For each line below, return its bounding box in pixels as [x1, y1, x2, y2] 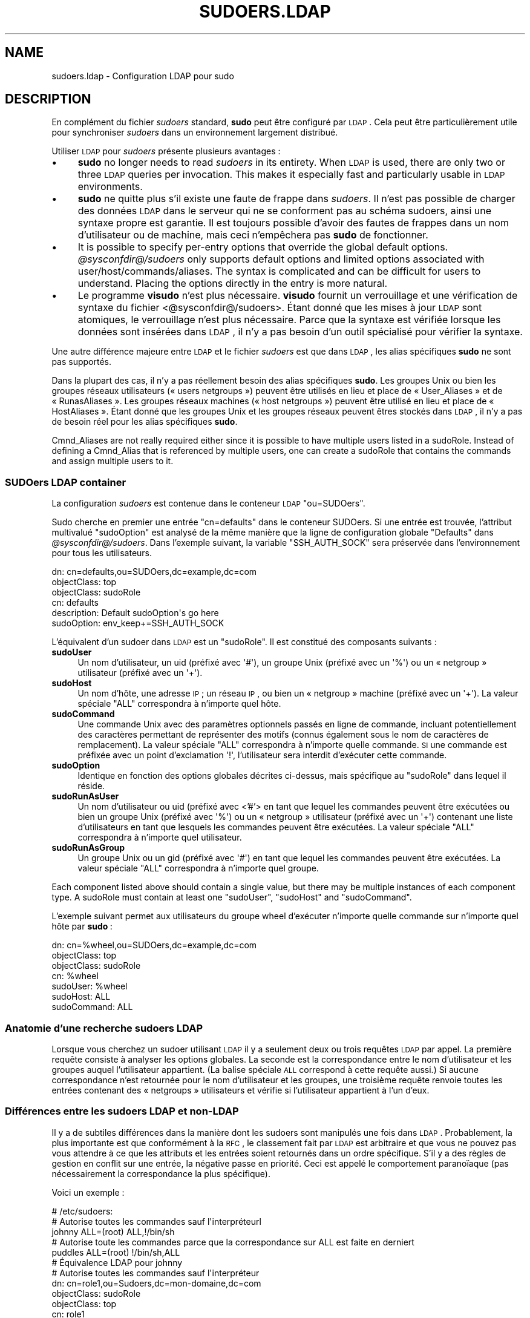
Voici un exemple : [51, 1187, 125, 1198]
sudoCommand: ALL [51, 1002, 133, 1012]
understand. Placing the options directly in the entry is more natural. [77, 277, 388, 290]
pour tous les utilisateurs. [51, 548, 152, 559]
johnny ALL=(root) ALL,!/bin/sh [51, 1226, 175, 1237]
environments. [77, 180, 143, 193]
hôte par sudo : [51, 921, 113, 932]
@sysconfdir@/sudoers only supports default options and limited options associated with [77, 253, 485, 266]
